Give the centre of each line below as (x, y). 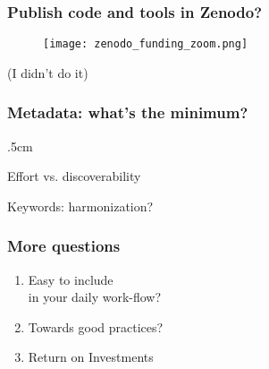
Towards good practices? (96, 326)
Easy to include (71, 279)
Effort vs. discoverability (74, 176)
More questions (64, 246)
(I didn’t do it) (48, 72)
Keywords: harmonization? (80, 206)
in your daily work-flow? (95, 297)
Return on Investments (91, 357)
